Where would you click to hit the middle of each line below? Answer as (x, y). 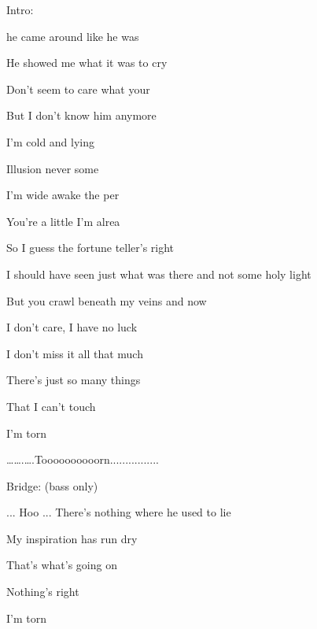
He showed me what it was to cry (87, 63)
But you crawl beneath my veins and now (107, 300)
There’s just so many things (74, 380)
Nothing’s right (43, 592)
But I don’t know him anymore (81, 115)
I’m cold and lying (51, 141)
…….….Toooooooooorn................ (83, 459)
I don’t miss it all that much (75, 353)
